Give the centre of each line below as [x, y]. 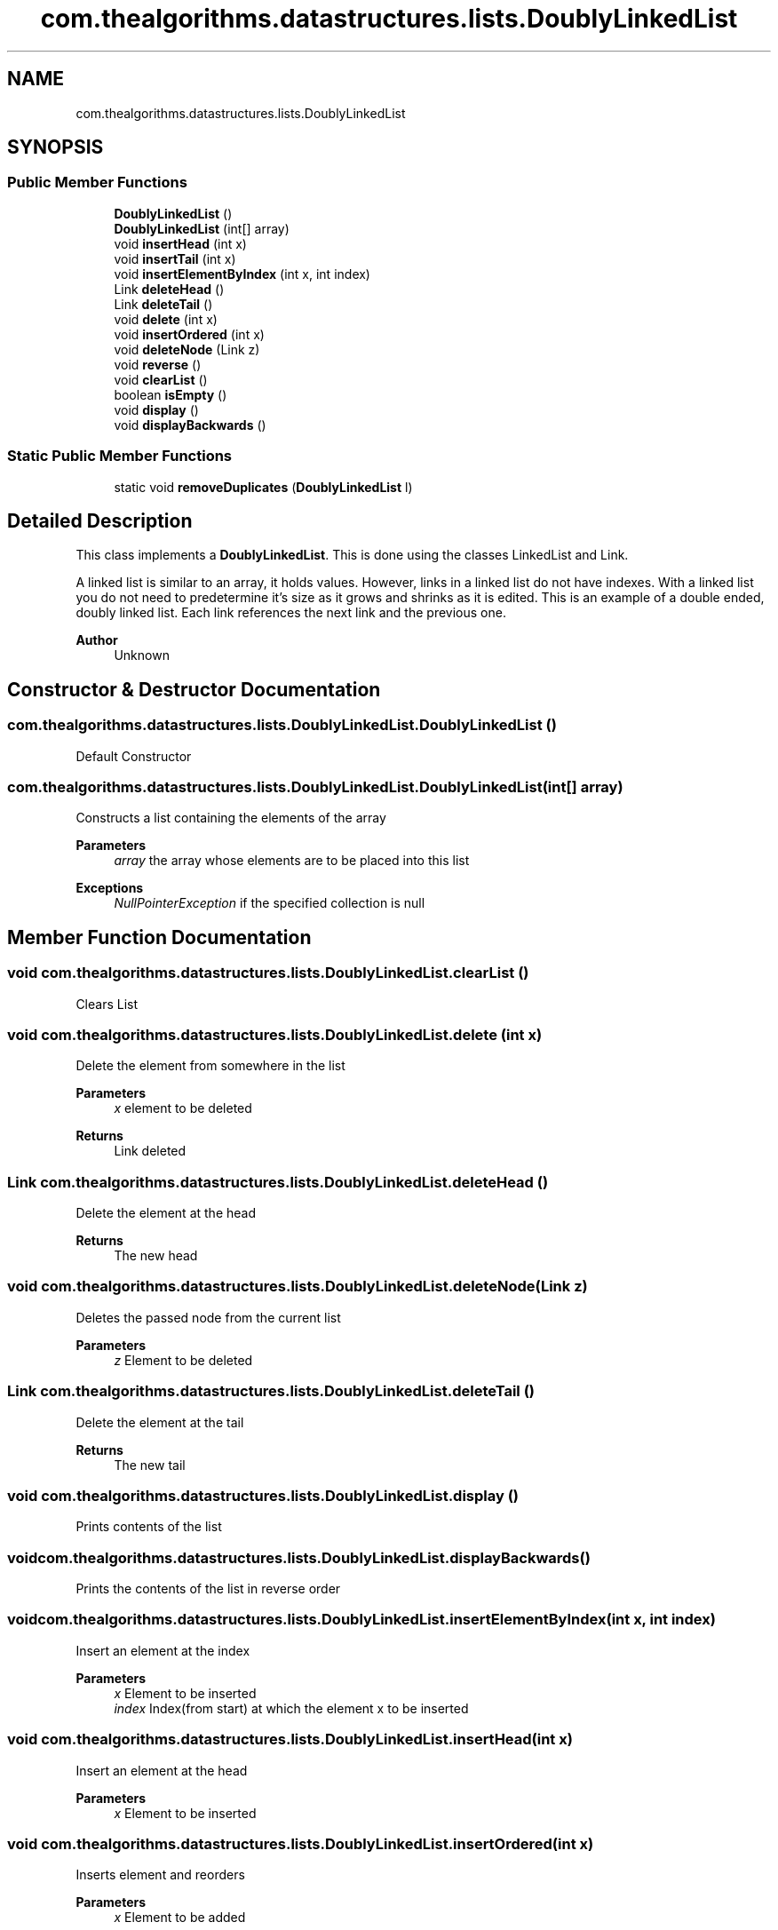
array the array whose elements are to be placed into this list [292, 861]
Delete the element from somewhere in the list [210, 1066]
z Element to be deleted [183, 1360]
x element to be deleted [183, 1108]
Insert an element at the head [162, 1770]
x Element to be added [180, 1918]
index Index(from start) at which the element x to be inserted [291, 1708]
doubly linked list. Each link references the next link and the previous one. [291, 613]
